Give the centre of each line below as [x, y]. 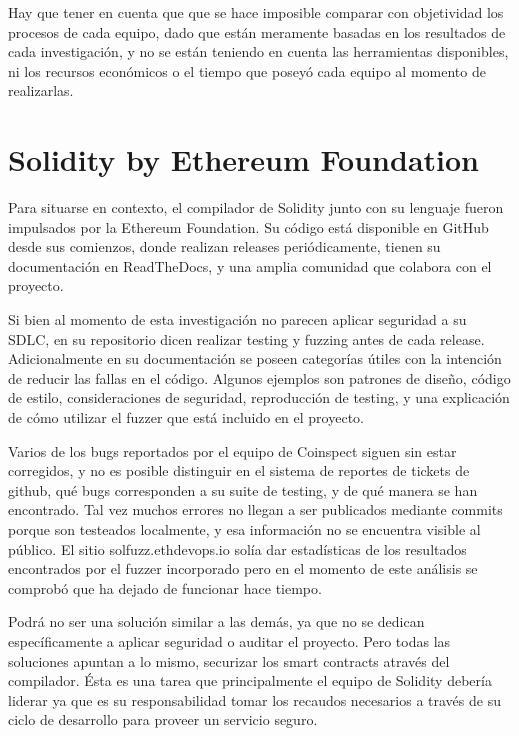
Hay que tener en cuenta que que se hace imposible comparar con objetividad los [256, 12]
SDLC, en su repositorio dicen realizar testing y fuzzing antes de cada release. [246, 338]
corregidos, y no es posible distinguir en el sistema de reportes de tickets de [239, 470]
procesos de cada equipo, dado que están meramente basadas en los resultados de [257, 31]
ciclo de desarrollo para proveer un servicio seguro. [163, 719]
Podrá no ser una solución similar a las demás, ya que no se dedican [216, 621]
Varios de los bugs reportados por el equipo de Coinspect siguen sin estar [232, 450]
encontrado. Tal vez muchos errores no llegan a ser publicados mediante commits [255, 509]
